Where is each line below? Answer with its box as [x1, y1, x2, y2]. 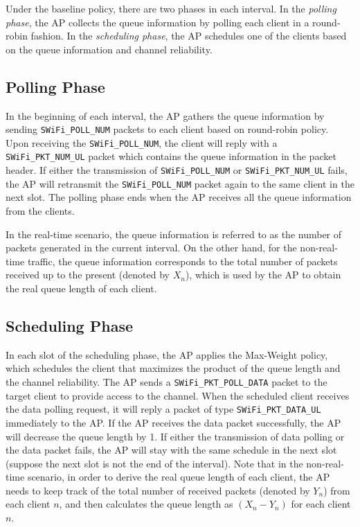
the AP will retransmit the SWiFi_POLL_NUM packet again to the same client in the [6, 176, 354, 190]
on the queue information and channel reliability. [6, 42, 213, 56]
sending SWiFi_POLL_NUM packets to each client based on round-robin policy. [6, 122, 329, 136]
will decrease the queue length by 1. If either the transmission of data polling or [6, 429, 345, 443]
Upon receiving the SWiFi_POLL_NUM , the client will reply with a [6, 135, 278, 150]
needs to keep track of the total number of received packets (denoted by [6, 483, 310, 497]
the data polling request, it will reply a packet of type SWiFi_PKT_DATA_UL [6, 402, 321, 416]
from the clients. [6, 204, 75, 218]
